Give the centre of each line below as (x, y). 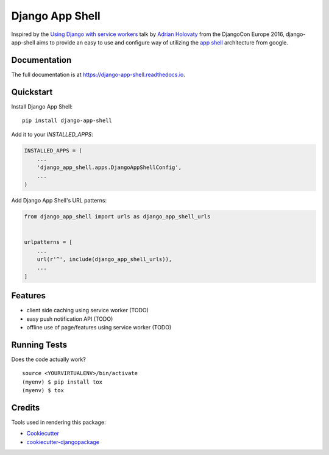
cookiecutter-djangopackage (63, 442)
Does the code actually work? (49, 359)
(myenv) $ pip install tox (62, 382)
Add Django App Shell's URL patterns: (59, 201)
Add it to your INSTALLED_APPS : (52, 134)
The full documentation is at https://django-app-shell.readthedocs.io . (98, 74)
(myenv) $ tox (43, 391)
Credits (26, 408)
